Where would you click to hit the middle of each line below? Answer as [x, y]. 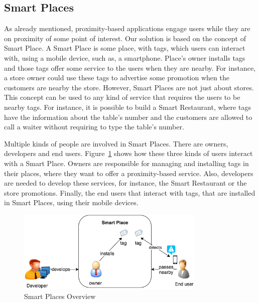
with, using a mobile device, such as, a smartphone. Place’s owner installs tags [125, 57]
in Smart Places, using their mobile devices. [71, 202]
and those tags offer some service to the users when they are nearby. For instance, [130, 67]
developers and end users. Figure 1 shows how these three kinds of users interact [128, 153]
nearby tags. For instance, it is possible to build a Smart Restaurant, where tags [127, 107]
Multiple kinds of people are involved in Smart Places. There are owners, [116, 143]
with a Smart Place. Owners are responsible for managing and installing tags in [126, 163]
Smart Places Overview [60, 296]
